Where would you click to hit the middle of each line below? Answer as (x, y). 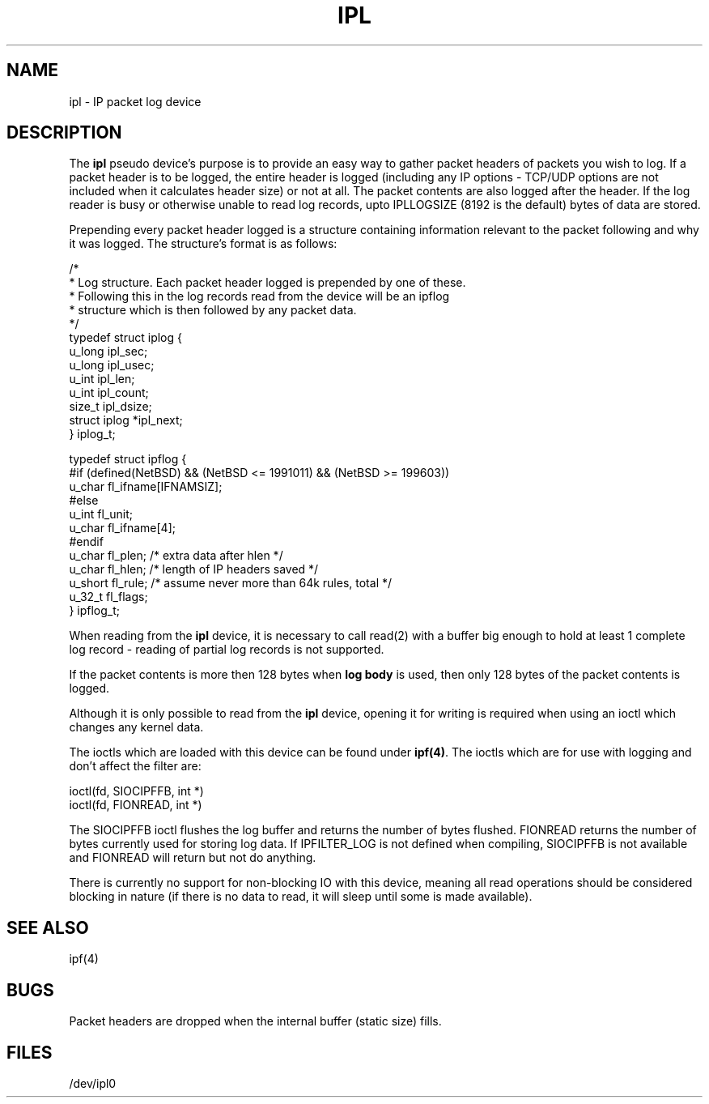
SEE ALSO (48, 927)
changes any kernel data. (136, 727)
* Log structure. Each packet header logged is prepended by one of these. (267, 283)
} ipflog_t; (95, 611)
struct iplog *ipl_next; (126, 420)
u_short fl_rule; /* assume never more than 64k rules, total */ (231, 583)
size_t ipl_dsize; (110, 407)
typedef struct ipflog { (128, 459)
